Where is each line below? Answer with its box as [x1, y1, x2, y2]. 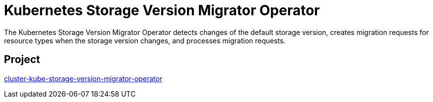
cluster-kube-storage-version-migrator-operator [4, 74, 163, 83]
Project [4, 53, 40, 66]
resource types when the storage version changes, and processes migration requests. [4, 36, 286, 45]
